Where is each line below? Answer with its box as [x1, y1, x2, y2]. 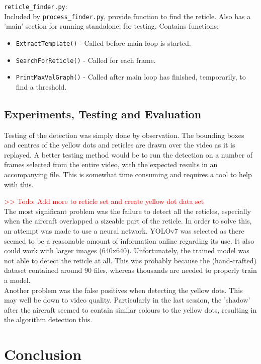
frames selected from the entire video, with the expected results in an [4, 159, 218, 170]
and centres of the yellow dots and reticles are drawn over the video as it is [4, 139, 235, 150]
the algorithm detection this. [4, 314, 93, 325]
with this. [4, 179, 34, 189]
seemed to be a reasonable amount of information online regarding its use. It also [4, 235, 254, 246]
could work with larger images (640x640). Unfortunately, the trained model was [4, 245, 249, 256]
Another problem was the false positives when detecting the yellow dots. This [4, 284, 243, 295]
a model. [4, 274, 31, 285]
